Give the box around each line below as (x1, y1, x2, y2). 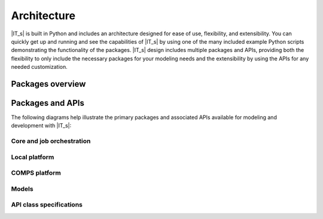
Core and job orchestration (11, 137, 91, 145)
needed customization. (11, 63, 68, 71)
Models (11, 184, 33, 193)
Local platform (11, 153, 54, 161)
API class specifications (11, 200, 83, 209)
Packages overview (11, 78, 86, 89)
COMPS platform (11, 169, 61, 177)
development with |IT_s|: (11, 122, 72, 129)
